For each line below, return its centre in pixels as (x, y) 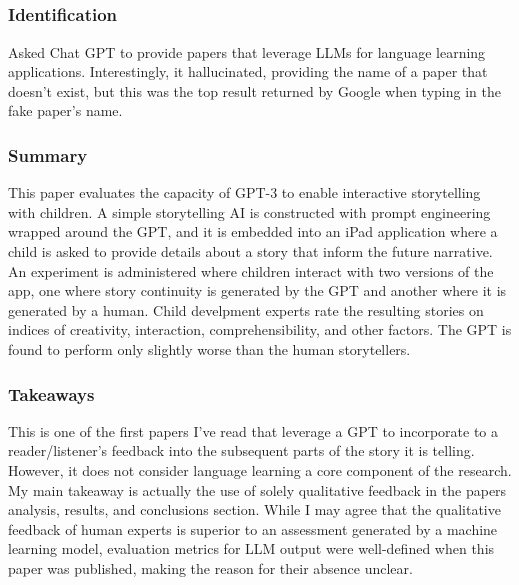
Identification (63, 14)
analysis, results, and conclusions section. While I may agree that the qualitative (254, 509)
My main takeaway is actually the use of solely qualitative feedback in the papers (257, 489)
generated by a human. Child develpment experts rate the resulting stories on (246, 309)
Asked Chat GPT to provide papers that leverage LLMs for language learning (247, 51)
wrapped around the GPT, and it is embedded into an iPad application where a (253, 231)
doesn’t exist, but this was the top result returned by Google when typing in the (254, 90)
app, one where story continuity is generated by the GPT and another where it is (257, 290)
